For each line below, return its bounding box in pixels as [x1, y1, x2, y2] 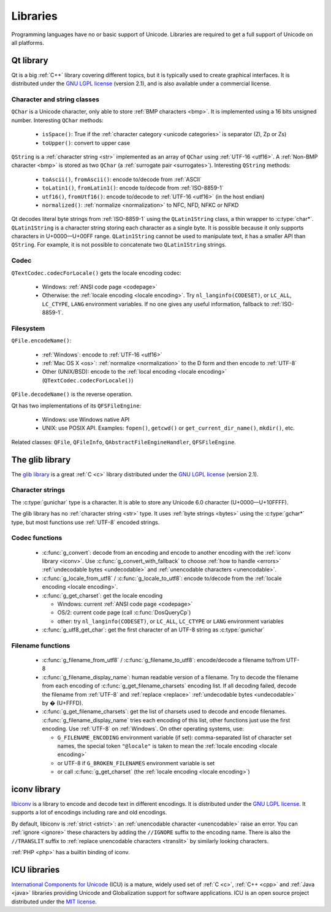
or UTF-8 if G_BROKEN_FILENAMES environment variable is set [57, 759, 215, 767]
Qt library [11, 55, 48, 66]
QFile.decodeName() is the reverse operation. [11, 390, 133, 398]
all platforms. [11, 39, 44, 46]
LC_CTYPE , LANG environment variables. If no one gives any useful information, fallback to [42, 300, 270, 307]
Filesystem [11, 324, 45, 333]
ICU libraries [11, 864, 60, 875]
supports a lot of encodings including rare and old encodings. [11, 809, 167, 816]
